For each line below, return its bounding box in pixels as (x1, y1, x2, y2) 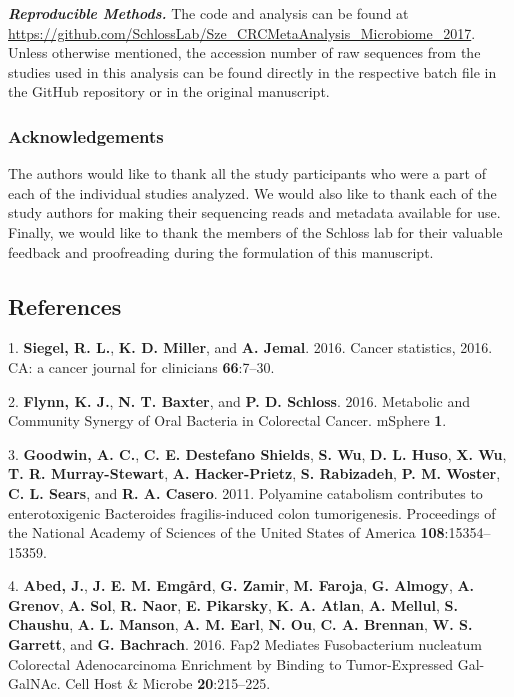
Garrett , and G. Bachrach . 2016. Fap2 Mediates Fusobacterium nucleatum (8, 634, 482, 655)
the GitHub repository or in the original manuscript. (8, 81, 330, 102)
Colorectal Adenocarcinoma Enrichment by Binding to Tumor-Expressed (8, 653, 454, 674)
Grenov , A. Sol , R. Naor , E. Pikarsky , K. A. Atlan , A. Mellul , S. (8, 594, 458, 615)
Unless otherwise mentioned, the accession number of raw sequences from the (8, 42, 481, 63)
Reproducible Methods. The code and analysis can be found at (8, 3, 409, 23)
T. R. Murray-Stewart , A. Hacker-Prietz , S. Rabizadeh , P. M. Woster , (8, 463, 501, 484)
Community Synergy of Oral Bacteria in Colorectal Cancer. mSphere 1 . (8, 410, 447, 431)
